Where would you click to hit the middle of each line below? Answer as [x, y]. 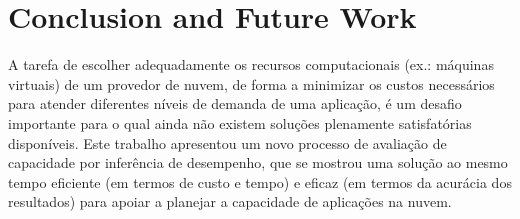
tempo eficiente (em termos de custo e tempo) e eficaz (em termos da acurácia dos [260, 181]
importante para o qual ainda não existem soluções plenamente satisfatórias [240, 122]
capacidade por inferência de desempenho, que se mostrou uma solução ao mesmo [258, 162]
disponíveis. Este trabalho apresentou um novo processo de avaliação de [227, 142]
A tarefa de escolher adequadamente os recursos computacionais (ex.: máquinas [251, 64]
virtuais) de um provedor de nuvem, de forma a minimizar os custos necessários [251, 83]
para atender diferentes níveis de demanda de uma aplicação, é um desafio [235, 103]
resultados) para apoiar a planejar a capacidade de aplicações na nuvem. [230, 201]
